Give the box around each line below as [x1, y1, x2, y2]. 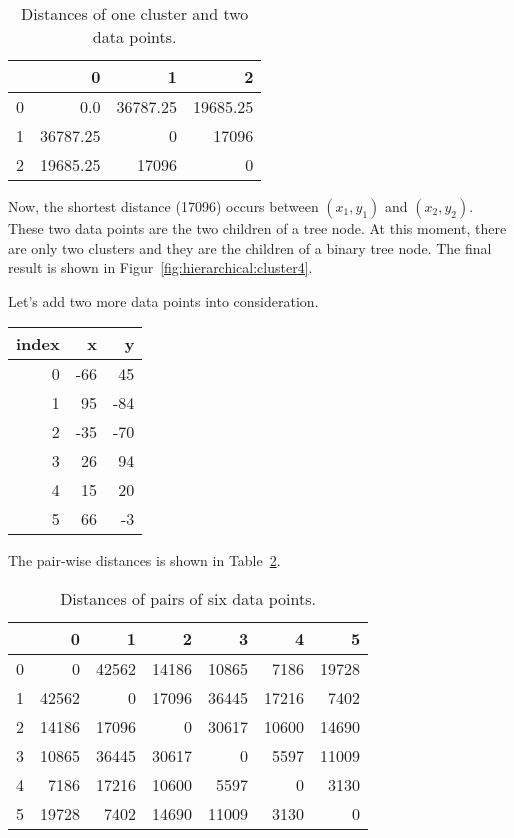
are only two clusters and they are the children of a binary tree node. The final [8, 237, 492, 258]
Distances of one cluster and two [21, 2, 249, 25]
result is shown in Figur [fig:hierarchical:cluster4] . [8, 257, 313, 278]
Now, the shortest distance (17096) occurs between [8, 196, 319, 216]
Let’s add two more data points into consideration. [8, 290, 319, 311]
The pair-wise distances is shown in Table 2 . [8, 550, 281, 571]
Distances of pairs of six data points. [60, 586, 316, 610]
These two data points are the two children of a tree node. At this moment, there [8, 218, 507, 238]
